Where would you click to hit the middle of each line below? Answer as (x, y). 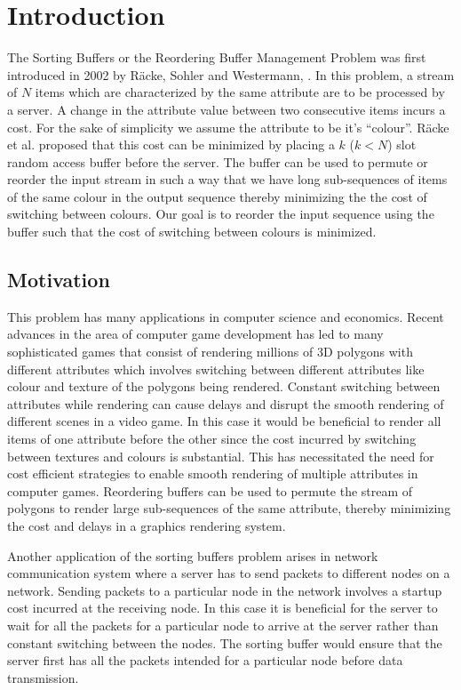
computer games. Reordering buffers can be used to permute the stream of (210, 490)
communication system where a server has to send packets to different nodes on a (229, 573)
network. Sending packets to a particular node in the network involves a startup (225, 590)
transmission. (43, 677)
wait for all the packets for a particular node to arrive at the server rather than (223, 625)
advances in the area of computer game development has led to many (195, 334)
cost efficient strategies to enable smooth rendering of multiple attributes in (213, 473)
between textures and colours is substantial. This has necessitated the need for (221, 456)
